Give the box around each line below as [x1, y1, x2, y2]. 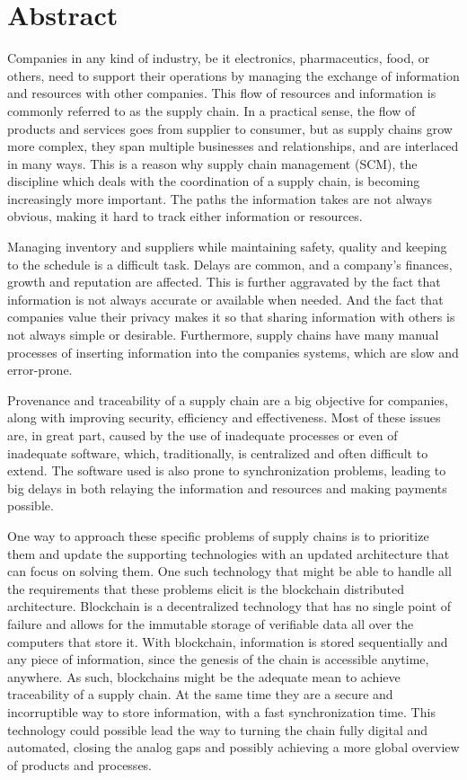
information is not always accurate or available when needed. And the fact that [7, 289, 444, 308]
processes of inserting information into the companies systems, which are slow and [7, 342, 459, 361]
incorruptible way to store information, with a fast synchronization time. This [7, 702, 436, 721]
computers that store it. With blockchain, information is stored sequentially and [7, 632, 448, 651]
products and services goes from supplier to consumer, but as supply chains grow [7, 119, 453, 137]
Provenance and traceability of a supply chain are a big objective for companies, [7, 390, 448, 409]
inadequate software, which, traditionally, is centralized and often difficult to [7, 443, 428, 462]
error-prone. [7, 360, 73, 379]
